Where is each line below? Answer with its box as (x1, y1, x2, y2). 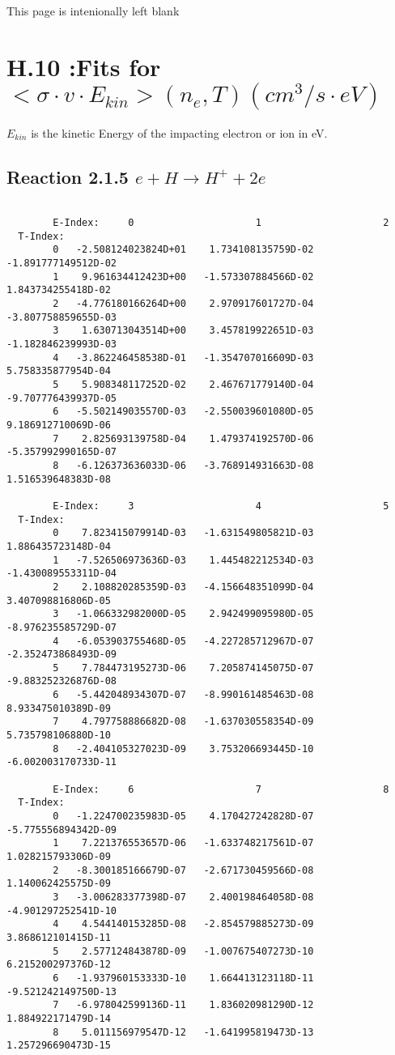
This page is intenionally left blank (6, 2, 180, 19)
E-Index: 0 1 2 (53, 217, 389, 229)
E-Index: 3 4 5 (53, 500, 389, 512)
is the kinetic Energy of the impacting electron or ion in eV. (31, 124, 328, 141)
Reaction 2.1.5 (6, 164, 129, 189)
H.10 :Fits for (6, 49, 161, 83)
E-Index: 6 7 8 (53, 783, 389, 795)
